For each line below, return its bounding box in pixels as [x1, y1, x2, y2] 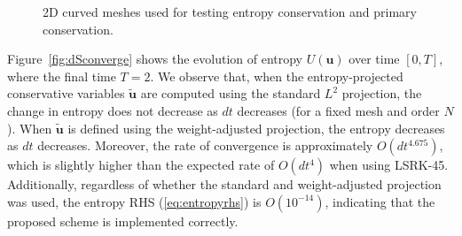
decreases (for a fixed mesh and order [237, 101, 440, 119]
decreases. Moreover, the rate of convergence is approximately [37, 136, 373, 155]
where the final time [7, 66, 116, 85]
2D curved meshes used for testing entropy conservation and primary [43, 3, 417, 20]
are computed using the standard [140, 84, 321, 103]
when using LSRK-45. [329, 156, 449, 174]
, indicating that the [325, 192, 435, 210]
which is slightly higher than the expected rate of [7, 156, 275, 174]
